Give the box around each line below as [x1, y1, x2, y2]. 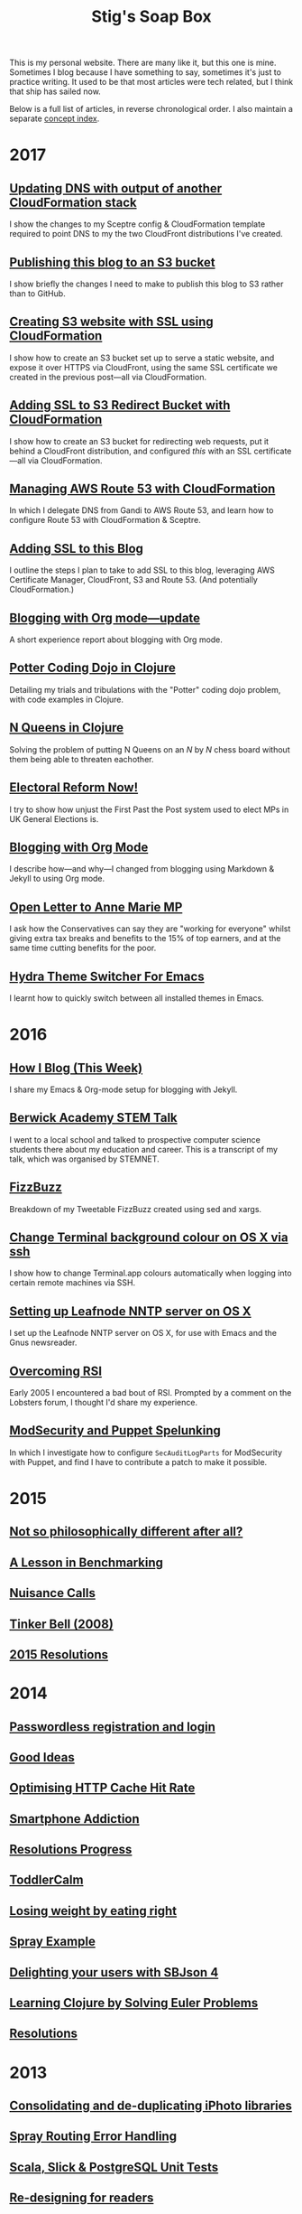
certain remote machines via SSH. [9, 1277, 136, 1288]
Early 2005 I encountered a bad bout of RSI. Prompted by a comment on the [9, 1387, 292, 1397]
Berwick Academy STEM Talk [9, 1110, 178, 1126]
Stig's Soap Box [91, 6, 212, 27]
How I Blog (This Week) [9, 1060, 142, 1076]
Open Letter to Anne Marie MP [9, 899, 183, 914]
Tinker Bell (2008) [9, 1616, 114, 1631]
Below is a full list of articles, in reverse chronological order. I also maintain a [9, 104, 293, 115]
